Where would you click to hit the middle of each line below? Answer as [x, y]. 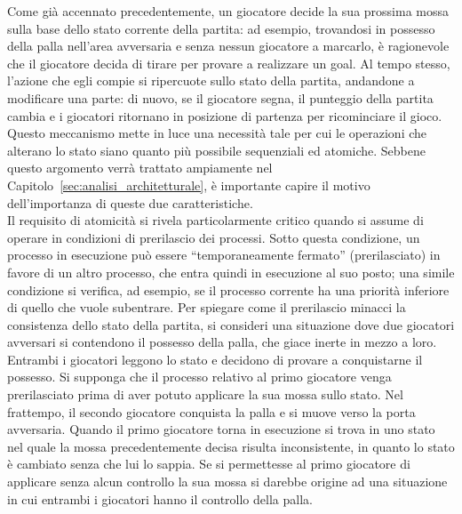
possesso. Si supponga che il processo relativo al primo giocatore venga [199, 377]
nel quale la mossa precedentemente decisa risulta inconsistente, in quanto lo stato [231, 446]
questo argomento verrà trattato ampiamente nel [140, 168]
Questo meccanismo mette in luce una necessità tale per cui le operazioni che [217, 133]
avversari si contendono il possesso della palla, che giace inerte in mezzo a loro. [222, 342]
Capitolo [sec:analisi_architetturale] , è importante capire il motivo [189, 185]
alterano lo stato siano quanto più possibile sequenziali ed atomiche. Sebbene [216, 150]
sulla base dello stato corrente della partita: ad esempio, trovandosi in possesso [221, 28]
